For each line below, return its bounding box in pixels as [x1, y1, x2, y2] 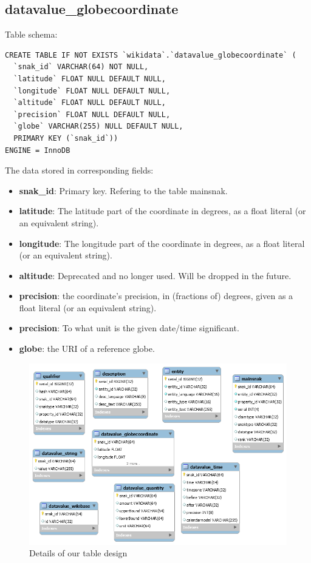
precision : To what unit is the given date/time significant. [19, 322, 239, 334]
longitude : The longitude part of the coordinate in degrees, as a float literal [19, 237, 305, 249]
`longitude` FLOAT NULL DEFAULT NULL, [13, 86, 171, 95]
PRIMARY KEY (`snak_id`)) [13, 133, 118, 143]
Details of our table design [29, 547, 128, 559]
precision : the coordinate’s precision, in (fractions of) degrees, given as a [19, 289, 293, 302]
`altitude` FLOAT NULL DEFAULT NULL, [13, 98, 166, 107]
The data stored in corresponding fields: [5, 164, 154, 177]
